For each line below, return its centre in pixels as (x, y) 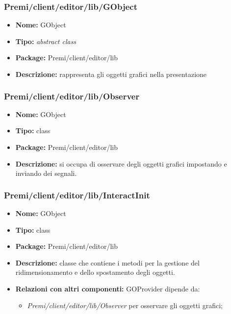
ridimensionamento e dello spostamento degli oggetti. (95, 272)
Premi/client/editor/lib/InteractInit (77, 195)
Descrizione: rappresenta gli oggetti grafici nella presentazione (111, 74)
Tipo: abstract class (46, 41)
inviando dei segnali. (46, 173)
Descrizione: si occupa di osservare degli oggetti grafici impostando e (121, 163)
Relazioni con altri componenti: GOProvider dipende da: (108, 288)
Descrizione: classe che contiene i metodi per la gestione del (107, 262)
